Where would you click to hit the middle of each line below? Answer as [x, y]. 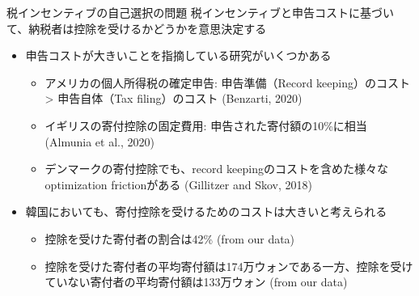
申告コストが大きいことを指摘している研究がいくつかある [178, 55]
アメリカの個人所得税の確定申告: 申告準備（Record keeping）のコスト [228, 82]
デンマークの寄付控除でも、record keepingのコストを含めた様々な [216, 169]
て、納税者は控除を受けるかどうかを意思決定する [137, 28]
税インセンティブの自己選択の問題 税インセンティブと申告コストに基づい [201, 12]
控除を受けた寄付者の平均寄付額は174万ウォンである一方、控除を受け [229, 266]
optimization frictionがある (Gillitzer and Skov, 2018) [178, 184]
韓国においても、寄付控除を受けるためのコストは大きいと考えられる [206, 211]
